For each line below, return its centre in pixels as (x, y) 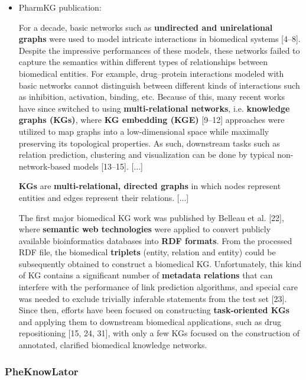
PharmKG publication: (60, 7)
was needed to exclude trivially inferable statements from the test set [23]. (153, 298)
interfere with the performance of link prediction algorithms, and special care (158, 287)
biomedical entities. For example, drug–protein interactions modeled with (151, 73)
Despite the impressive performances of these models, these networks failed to (159, 50)
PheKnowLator (42, 371)
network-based (45, 166)
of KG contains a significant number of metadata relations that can (146, 275)
